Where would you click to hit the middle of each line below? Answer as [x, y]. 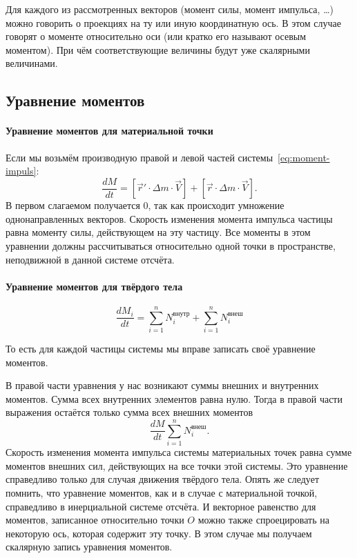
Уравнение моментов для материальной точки [109, 131]
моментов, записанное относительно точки [95, 520]
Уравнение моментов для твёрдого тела [94, 286]
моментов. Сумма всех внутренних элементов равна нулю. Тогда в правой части [174, 398]
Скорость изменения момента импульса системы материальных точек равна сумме [179, 452]
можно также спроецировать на [263, 520]
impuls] [21, 171]
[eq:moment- [304, 157]
